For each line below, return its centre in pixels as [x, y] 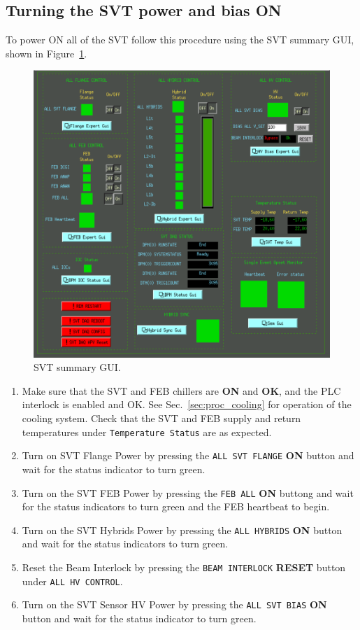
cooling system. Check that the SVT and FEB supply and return [161, 418]
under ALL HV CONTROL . [72, 581]
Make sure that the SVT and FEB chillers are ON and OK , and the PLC [181, 390]
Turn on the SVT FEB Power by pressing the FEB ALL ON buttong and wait [188, 492]
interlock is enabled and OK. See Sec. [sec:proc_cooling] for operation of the [187, 404]
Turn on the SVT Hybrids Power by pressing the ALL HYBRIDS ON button [182, 530]
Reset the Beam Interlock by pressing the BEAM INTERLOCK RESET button [184, 567]
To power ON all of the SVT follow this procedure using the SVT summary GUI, [180, 40]
